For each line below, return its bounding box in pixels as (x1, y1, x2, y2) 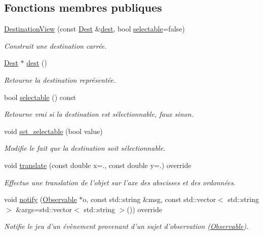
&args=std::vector (16, 204, 72, 214)
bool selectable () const (4, 91, 76, 102)
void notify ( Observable (4, 194, 77, 205)
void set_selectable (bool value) (4, 125, 103, 136)
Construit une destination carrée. (4, 40, 107, 51)
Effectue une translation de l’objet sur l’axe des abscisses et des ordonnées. (4, 177, 236, 187)
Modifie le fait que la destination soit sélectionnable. (4, 143, 166, 153)
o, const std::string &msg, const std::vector (83, 194, 216, 205)
